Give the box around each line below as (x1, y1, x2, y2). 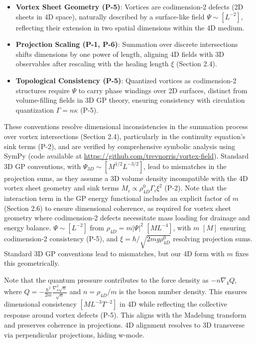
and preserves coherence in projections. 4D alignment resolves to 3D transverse (4, 319, 245, 330)
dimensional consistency (4, 299, 77, 309)
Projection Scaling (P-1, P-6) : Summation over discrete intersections (15, 39, 238, 49)
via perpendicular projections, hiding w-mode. (4, 329, 144, 340)
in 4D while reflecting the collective (120, 299, 228, 309)
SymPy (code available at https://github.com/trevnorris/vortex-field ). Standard (4, 151, 249, 161)
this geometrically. (4, 258, 60, 268)
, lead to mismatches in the (143, 161, 227, 171)
